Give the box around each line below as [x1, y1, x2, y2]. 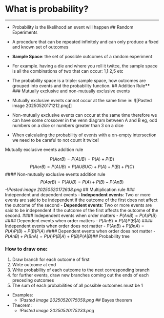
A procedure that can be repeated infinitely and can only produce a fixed [12, 39, 159, 44]
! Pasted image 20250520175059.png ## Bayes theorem [19, 297, 133, 303]
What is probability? [5, 3, 89, 15]
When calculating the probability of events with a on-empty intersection [12, 132, 157, 138]
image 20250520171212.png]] [12, 103, 72, 108]
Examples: [12, 292, 33, 298]
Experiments [12, 29, 38, 35]
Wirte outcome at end [12, 262, 56, 268]
